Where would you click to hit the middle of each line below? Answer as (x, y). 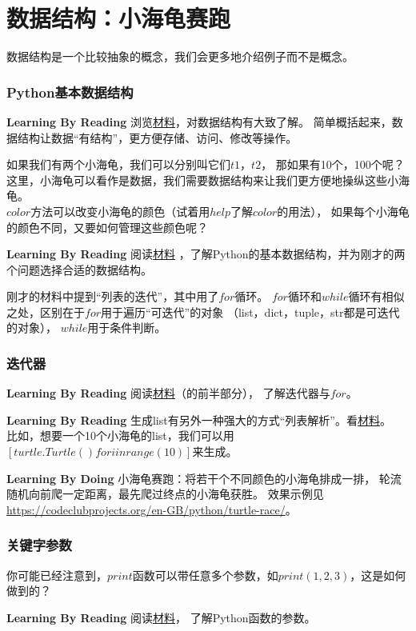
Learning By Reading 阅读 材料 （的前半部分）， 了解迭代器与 (168, 393)
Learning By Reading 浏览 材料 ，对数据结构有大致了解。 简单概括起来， (199, 121)
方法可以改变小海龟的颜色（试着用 (120, 211)
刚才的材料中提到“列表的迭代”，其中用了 (113, 296)
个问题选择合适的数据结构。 (79, 269)
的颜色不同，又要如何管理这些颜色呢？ (107, 227)
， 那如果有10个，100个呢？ (333, 164)
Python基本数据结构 (70, 92)
